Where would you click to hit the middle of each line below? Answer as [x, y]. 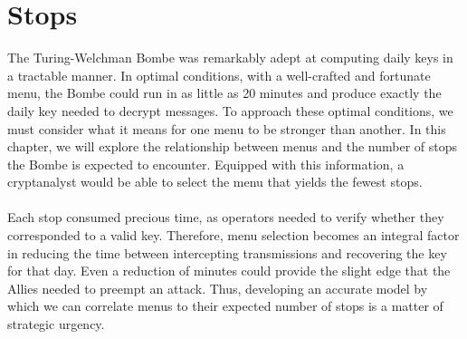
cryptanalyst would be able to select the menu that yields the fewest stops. [215, 182]
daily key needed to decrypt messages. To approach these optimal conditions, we [230, 110]
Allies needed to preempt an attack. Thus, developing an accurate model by [218, 288]
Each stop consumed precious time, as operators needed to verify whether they [226, 217]
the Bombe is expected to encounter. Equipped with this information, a [206, 164]
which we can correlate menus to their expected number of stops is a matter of [225, 306]
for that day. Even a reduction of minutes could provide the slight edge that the [229, 271]
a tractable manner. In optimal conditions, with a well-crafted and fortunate [219, 75]
